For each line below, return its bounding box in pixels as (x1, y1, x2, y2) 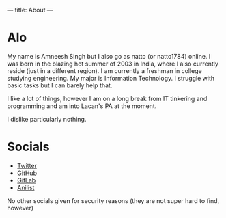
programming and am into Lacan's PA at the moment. (7, 102, 157, 110)
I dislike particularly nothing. (7, 115, 87, 123)
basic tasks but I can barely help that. (7, 81, 113, 90)
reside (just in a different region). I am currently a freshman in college (7, 66, 203, 74)
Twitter (16, 161, 38, 169)
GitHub (16, 169, 38, 177)
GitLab (16, 176, 36, 184)
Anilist (16, 183, 35, 191)
